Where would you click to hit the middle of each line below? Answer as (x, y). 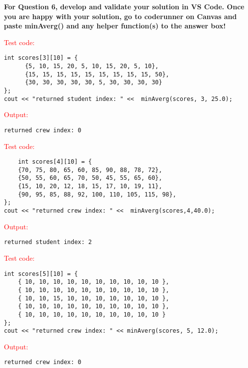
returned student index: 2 (48, 242)
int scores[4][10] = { (55, 162)
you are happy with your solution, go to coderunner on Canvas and (120, 16)
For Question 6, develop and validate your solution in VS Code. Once (124, 6)
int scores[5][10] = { (41, 274)
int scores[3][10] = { (41, 58)
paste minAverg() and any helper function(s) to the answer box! (115, 26)
